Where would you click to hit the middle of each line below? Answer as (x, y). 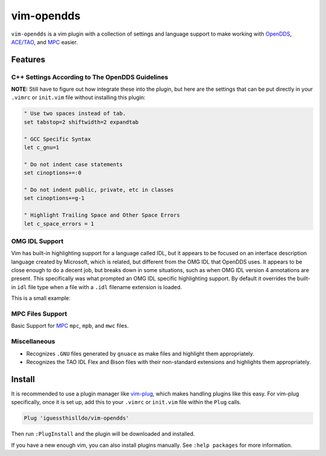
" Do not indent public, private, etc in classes (99, 190)
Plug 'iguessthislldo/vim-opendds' (76, 418)
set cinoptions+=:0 (53, 173)
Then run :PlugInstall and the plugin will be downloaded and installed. (103, 434)
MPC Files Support (39, 314)
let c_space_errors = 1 (59, 223)
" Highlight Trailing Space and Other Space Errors (102, 215)
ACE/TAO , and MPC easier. (44, 42)
